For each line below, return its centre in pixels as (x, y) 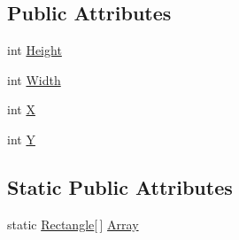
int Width (34, 79)
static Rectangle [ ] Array (73, 224)
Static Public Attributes (120, 186)
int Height (35, 50)
